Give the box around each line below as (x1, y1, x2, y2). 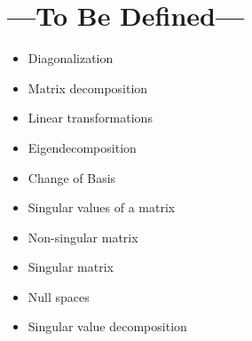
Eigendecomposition (28, 138, 137, 156)
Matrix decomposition (28, 78, 148, 97)
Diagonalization (28, 49, 114, 67)
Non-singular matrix (28, 227, 138, 246)
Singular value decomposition (28, 317, 187, 336)
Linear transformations (28, 108, 153, 127)
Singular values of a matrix (28, 198, 176, 217)
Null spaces (28, 287, 90, 305)
